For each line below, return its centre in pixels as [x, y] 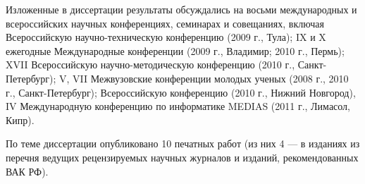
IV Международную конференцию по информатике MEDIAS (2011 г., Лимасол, [178, 106]
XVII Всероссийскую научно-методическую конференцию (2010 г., [150, 65]
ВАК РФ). [27, 171]
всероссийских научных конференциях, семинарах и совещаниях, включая [165, 23]
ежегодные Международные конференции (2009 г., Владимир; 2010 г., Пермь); [175, 50]
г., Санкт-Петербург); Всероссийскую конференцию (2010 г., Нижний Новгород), [181, 92]
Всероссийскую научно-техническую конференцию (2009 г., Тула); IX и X [166, 37]
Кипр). [20, 119]
